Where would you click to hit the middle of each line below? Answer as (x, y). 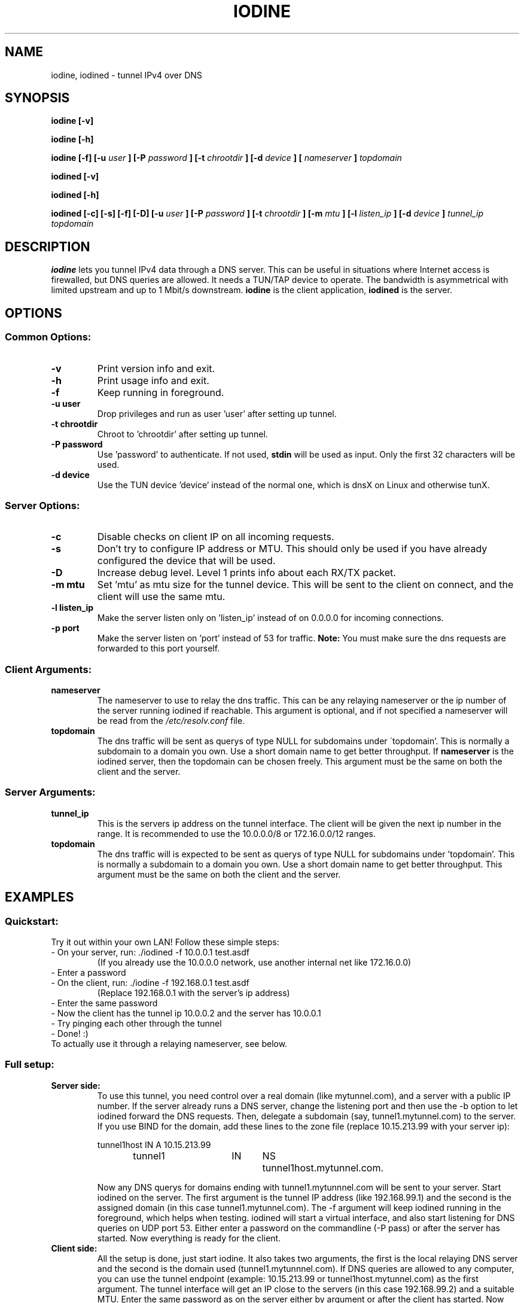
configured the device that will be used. (186, 561)
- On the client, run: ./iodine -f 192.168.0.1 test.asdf (150, 982)
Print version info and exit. (156, 368)
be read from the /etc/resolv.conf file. (171, 721)
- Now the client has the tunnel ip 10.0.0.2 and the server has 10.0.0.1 (186, 1013)
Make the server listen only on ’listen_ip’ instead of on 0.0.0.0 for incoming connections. (270, 618)
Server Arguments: (50, 792)
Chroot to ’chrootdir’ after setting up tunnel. (182, 434)
